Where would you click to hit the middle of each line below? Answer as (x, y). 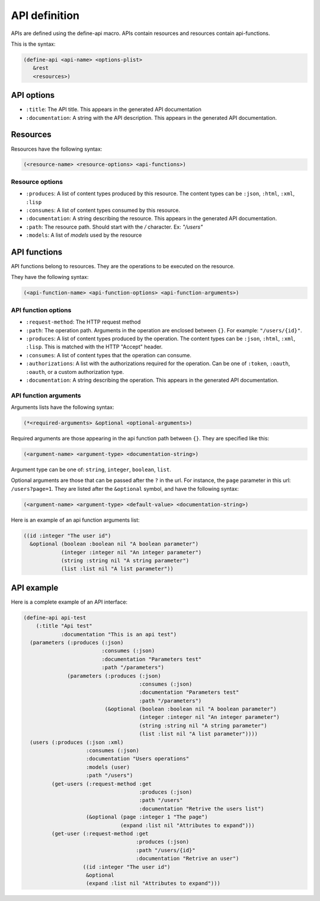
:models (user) (108, 767)
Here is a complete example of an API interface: (69, 602)
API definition (45, 15)
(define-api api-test (55, 618)
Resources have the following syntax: (57, 149)
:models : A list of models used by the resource (84, 235)
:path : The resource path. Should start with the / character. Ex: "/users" (114, 227)
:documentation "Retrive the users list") (201, 808)
